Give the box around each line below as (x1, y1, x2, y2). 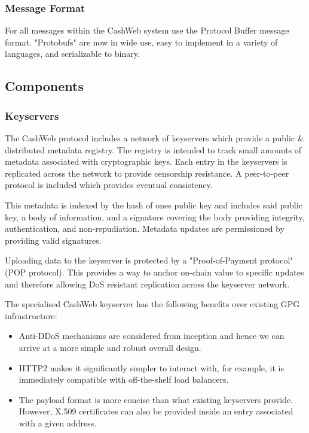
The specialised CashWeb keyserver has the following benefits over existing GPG (5, 298, 300, 310)
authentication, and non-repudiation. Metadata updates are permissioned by (5, 222, 284, 235)
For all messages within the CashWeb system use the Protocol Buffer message (5, 24, 289, 37)
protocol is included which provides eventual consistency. (5, 178, 213, 191)
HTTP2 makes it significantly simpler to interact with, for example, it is (19, 361, 284, 374)
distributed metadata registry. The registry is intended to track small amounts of (5, 143, 302, 156)
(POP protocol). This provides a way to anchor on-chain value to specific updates (5, 265, 304, 278)
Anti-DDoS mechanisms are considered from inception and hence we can (19, 329, 284, 342)
